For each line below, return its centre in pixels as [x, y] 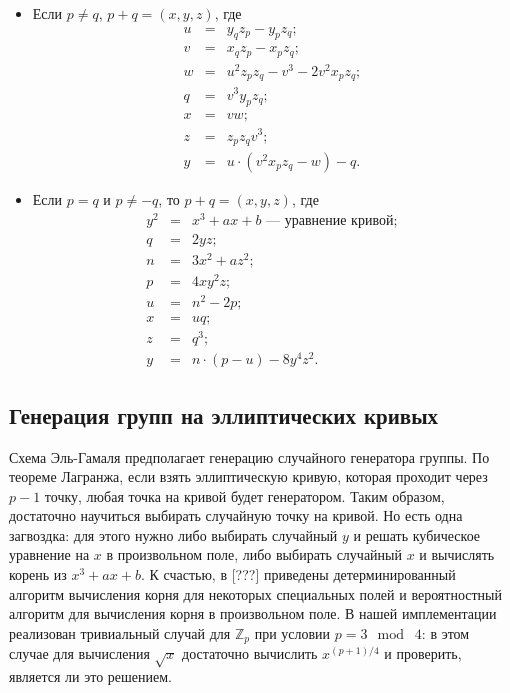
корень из [38, 574]
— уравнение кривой [330, 220]
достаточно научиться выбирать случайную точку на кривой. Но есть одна [236, 515]
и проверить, [423, 653]
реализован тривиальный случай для [120, 632]
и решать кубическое [417, 534]
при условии [292, 632]
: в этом [445, 632]
